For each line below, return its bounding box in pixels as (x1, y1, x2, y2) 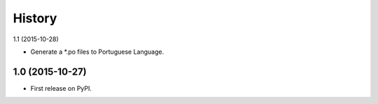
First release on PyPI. (30, 84, 92, 92)
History (13, 10, 57, 26)
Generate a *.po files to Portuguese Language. (30, 47, 164, 56)
